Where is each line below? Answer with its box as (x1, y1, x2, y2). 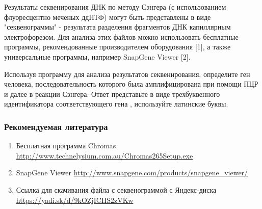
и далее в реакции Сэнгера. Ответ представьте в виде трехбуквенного (4, 88, 220, 99)
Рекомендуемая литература (4, 120, 108, 133)
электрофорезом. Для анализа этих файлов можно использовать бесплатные (4, 31, 239, 42)
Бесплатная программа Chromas (16, 140, 116, 151)
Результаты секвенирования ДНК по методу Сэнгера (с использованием (4, 2, 226, 12)
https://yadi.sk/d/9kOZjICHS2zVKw (16, 194, 134, 205)
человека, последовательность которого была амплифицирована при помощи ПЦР (4, 79, 258, 89)
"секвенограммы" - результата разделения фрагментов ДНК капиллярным (4, 21, 231, 32)
